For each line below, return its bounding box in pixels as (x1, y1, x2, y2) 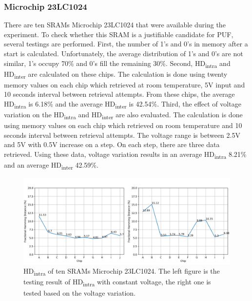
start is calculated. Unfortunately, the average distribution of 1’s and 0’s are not (4, 48, 243, 58)
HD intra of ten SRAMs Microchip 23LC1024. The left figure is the (23, 266, 220, 278)
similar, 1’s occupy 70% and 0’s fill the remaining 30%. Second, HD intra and (4, 58, 231, 69)
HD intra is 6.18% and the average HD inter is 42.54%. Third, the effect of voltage (4, 99, 241, 110)
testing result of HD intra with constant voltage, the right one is (23, 277, 211, 288)
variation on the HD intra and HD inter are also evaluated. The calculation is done (4, 109, 243, 121)
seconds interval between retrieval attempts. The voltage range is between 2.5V (4, 129, 240, 140)
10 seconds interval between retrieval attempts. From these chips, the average (4, 89, 235, 99)
